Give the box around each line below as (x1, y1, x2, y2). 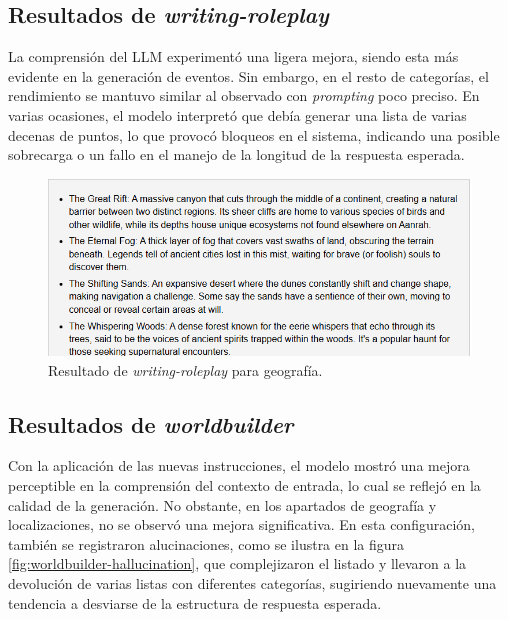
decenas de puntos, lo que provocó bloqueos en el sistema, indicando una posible (8, 124, 500, 145)
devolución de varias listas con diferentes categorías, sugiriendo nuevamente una (8, 573, 497, 594)
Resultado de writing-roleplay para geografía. (48, 359, 323, 380)
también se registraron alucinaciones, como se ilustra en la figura (8, 533, 405, 554)
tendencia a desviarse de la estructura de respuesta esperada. (8, 592, 382, 613)
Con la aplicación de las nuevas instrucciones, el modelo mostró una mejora (8, 455, 470, 476)
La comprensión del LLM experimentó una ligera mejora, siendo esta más (8, 46, 459, 67)
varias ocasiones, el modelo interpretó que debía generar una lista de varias (8, 104, 467, 125)
